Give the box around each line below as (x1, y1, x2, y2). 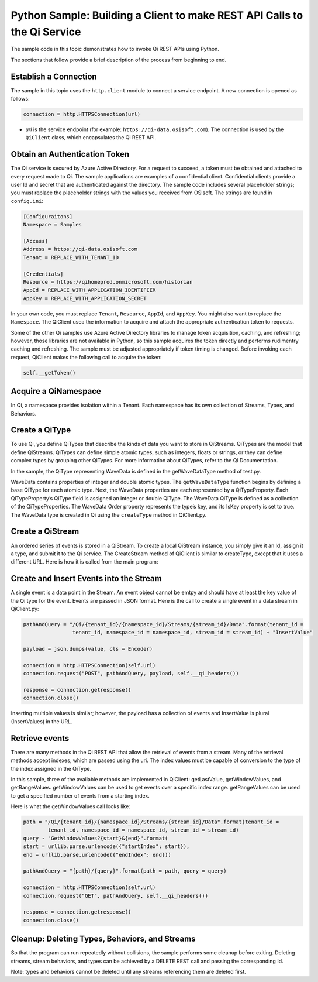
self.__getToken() (23, 369, 76, 376)
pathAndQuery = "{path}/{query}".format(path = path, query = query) (23, 868, 227, 874)
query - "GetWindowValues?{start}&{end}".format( (23, 835, 168, 842)
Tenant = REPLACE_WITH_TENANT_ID (23, 254, 119, 260)
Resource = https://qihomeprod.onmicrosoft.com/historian (23, 279, 193, 285)
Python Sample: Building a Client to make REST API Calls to (11, 9, 303, 22)
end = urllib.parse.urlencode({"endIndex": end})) (23, 851, 172, 858)
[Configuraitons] (23, 213, 73, 219)
